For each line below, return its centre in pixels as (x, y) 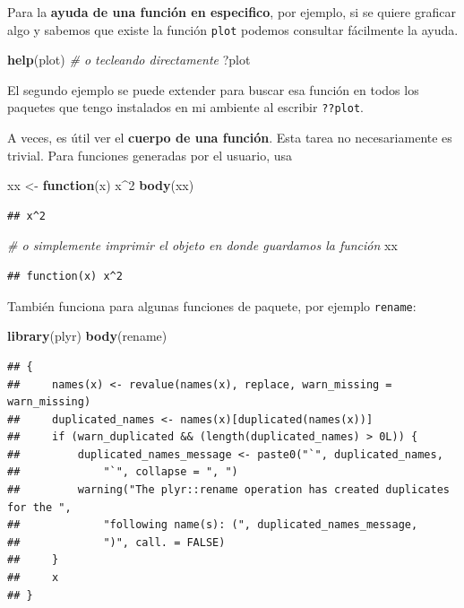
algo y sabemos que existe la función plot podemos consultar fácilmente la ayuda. (233, 29)
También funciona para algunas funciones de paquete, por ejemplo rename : (212, 305)
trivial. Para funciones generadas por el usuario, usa (150, 155)
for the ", (39, 507)
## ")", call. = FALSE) (116, 542)
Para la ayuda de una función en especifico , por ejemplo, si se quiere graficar (232, 12)
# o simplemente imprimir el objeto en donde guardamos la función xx (202, 245)
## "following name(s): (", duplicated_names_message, (213, 525)
